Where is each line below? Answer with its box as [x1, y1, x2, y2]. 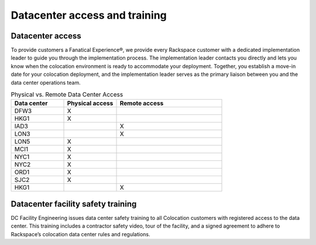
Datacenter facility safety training [11, 199, 137, 209]
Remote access [119, 99, 164, 107]
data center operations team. [11, 79, 81, 86]
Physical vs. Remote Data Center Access [11, 90, 123, 99]
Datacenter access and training [11, 9, 167, 22]
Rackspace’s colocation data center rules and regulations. [11, 230, 150, 237]
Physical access [67, 99, 114, 107]
